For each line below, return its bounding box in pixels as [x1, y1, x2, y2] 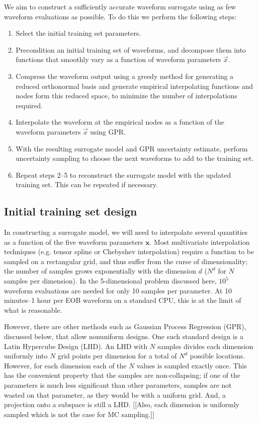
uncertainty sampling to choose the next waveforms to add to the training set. [15, 153, 254, 163]
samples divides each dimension [157, 341, 254, 351]
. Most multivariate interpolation [150, 236, 250, 247]
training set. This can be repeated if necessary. [15, 179, 158, 190]
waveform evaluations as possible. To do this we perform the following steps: [4, 11, 237, 21]
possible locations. [190, 351, 245, 361]
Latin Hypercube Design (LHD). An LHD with [4, 341, 148, 351]
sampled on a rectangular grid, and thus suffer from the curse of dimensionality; [4, 256, 248, 266]
